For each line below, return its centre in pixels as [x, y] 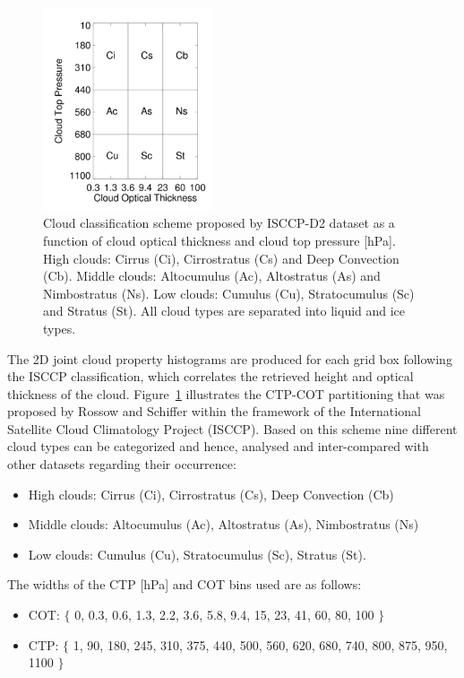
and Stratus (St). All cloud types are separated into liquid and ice [224, 311]
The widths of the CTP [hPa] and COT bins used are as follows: [185, 584]
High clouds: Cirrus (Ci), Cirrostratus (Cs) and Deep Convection [221, 258]
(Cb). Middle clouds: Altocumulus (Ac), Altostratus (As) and [212, 276]
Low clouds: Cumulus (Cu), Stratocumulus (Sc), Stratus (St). [197, 554]
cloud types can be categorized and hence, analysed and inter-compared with [218, 446]
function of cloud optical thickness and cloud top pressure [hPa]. [219, 240]
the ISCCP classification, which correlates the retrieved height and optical [211, 376]
